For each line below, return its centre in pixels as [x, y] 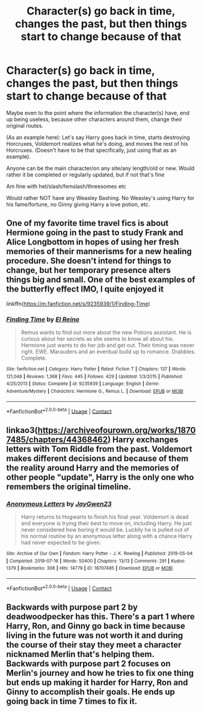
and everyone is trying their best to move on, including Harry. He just [106, 523]
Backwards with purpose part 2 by [72, 607]
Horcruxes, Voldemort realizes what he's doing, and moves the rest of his [97, 143]
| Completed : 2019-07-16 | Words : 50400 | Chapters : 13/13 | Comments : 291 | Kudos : [96, 561]
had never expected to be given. [61, 543]
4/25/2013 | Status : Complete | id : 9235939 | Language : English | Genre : [83, 384]
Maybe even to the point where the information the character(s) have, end [98, 113]
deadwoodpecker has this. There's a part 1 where [101, 617]
